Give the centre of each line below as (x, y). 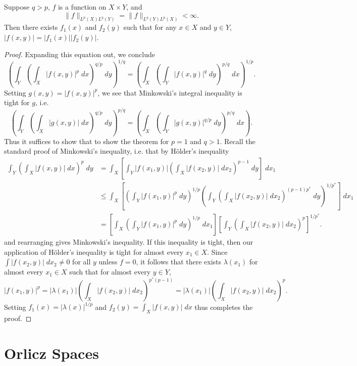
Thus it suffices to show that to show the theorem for (87, 141)
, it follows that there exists (179, 262)
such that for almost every (110, 272)
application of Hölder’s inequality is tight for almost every (94, 251)
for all (82, 262)
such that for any (150, 27)
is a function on (82, 7)
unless (108, 262)
